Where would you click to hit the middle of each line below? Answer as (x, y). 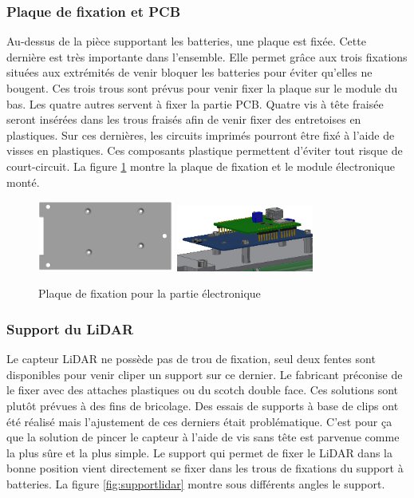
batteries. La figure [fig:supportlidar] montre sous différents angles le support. (196, 483)
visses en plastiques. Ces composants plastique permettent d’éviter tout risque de (205, 150)
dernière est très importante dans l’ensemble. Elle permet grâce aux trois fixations (207, 56)
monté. (23, 182)
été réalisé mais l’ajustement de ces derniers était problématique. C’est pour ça (199, 421)
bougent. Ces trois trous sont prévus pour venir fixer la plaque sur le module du (202, 88)
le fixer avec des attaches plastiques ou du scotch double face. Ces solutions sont (203, 390)
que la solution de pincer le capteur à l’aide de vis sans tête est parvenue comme (203, 437)
